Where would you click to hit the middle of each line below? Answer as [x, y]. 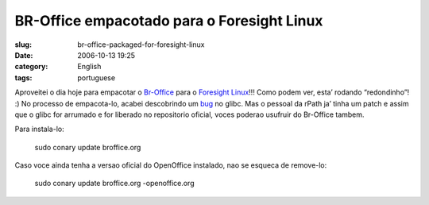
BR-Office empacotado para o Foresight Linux [169, 21]
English [89, 67]
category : [31, 67]
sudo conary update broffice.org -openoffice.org [114, 184]
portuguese [96, 77]
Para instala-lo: [39, 129]
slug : [23, 44]
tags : [23, 77]
